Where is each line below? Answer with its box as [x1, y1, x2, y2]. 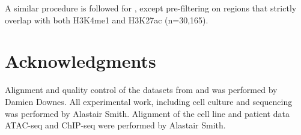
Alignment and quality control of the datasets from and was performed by [5, 83, 278, 96]
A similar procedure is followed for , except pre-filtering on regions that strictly [5, 2, 297, 14]
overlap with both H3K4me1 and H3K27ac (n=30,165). [5, 13, 208, 26]
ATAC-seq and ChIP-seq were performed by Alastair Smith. [5, 119, 226, 131]
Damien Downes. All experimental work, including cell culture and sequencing [5, 95, 293, 107]
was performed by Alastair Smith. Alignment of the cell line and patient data [5, 107, 290, 119]
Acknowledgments [5, 49, 156, 73]
